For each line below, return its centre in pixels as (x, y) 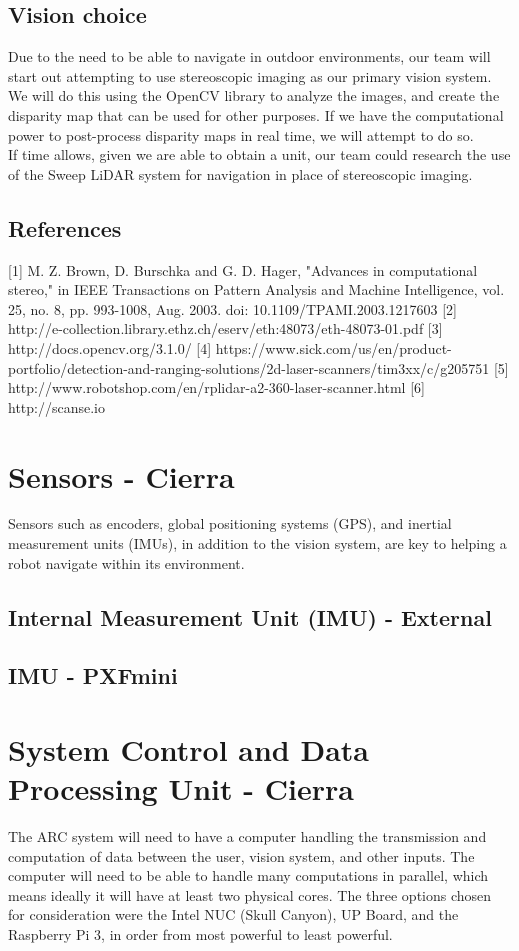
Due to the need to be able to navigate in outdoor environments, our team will (249, 56)
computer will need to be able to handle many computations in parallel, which (248, 875)
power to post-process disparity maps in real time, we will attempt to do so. (241, 134)
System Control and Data (189, 748)
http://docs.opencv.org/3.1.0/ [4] (110, 347)
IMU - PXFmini (93, 675)
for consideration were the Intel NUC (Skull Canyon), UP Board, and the (233, 914)
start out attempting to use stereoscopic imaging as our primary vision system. (250, 75)
